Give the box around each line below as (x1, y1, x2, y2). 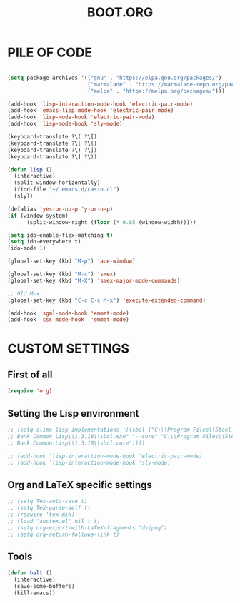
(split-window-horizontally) (14, 179, 101, 186)
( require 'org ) (7, 387, 53, 395)
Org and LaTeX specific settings (7, 479, 152, 491)
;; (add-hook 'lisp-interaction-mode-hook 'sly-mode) (7, 459, 171, 466)
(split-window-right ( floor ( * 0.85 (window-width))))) (26, 218, 196, 226)
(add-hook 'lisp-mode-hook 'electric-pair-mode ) (7, 113, 155, 121)
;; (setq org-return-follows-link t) (7, 531, 120, 538)
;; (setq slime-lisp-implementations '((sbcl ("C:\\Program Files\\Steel (7, 426, 232, 433)
